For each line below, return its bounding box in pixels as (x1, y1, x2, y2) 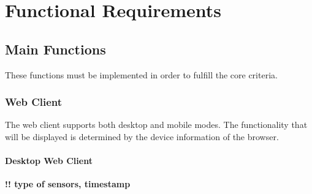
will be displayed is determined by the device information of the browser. (5, 130, 279, 143)
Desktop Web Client (5, 154, 93, 167)
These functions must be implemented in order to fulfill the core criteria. (5, 68, 278, 81)
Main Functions (5, 39, 106, 58)
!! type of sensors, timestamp (5, 177, 131, 190)
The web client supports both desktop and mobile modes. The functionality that (5, 118, 308, 131)
